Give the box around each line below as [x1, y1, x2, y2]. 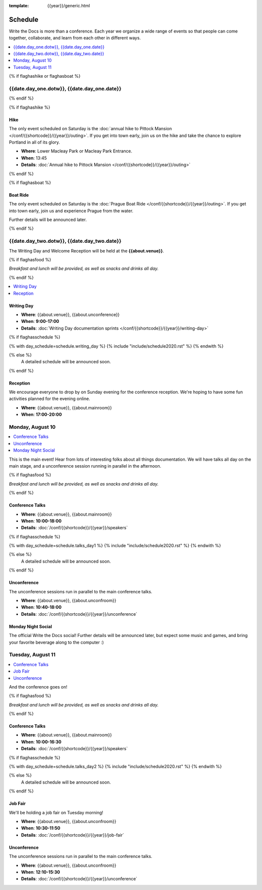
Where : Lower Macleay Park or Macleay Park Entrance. [21, 148, 132, 154]
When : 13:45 [21, 155, 47, 161]
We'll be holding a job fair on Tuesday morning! [9, 809, 104, 815]
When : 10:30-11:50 [21, 825, 61, 831]
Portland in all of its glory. [9, 139, 60, 145]
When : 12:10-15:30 [21, 869, 60, 875]
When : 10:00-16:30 [21, 739, 62, 745]
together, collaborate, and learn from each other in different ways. [9, 35, 141, 41]
